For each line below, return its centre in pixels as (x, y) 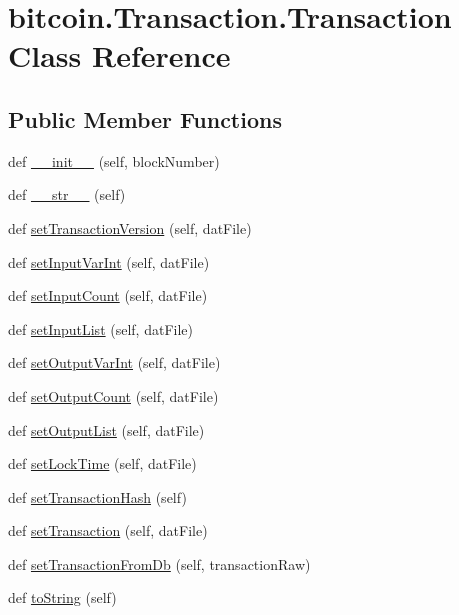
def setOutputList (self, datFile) (106, 429)
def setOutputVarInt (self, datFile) (114, 362)
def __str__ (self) (67, 194)
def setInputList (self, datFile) (100, 328)
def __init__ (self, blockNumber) (114, 160)
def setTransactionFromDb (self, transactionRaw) (159, 563)
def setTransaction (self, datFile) (108, 530)
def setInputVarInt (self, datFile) (109, 261)
